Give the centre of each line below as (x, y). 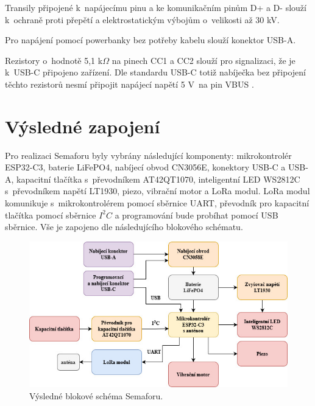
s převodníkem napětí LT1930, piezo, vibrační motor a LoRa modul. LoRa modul (157, 191)
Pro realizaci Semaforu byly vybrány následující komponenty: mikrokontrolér (148, 155)
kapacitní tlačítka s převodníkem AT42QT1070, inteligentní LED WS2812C (158, 179)
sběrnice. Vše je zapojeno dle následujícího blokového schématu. (124, 227)
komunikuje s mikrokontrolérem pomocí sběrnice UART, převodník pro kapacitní (157, 203)
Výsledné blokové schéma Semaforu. (96, 396)
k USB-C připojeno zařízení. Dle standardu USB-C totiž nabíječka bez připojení (155, 72)
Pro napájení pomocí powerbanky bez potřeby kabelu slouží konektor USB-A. (150, 40)
